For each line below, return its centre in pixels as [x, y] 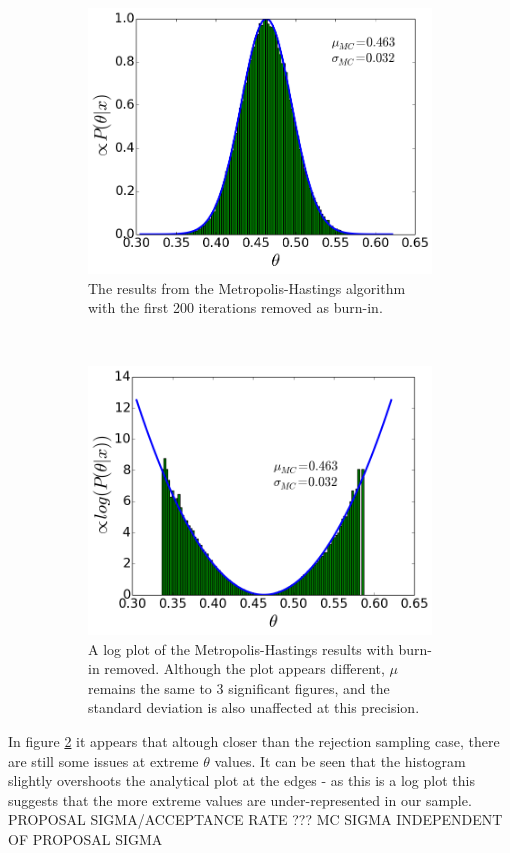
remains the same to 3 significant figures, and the [239, 687]
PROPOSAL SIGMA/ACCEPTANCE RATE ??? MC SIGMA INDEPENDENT [255, 819]
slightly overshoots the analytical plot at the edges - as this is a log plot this [241, 780]
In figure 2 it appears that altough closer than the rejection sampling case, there [254, 740]
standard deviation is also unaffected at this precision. [254, 707]
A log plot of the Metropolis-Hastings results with [241, 648]
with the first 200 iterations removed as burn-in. [235, 307]
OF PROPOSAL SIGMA [85, 838]
